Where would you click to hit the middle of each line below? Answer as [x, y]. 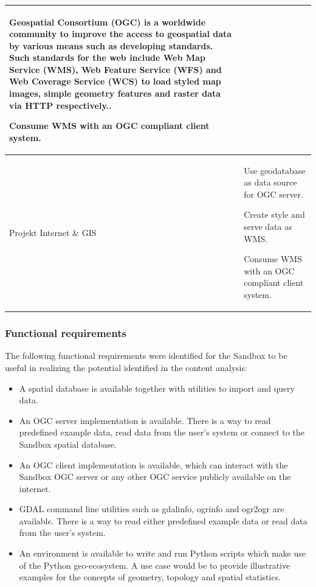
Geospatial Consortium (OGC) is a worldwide [108, 22]
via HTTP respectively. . [60, 105]
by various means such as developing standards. [111, 45]
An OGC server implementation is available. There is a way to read [145, 420]
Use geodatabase [275, 170]
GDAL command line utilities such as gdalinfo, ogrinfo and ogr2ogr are [152, 509]
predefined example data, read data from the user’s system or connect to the [162, 432]
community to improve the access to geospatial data [121, 34]
